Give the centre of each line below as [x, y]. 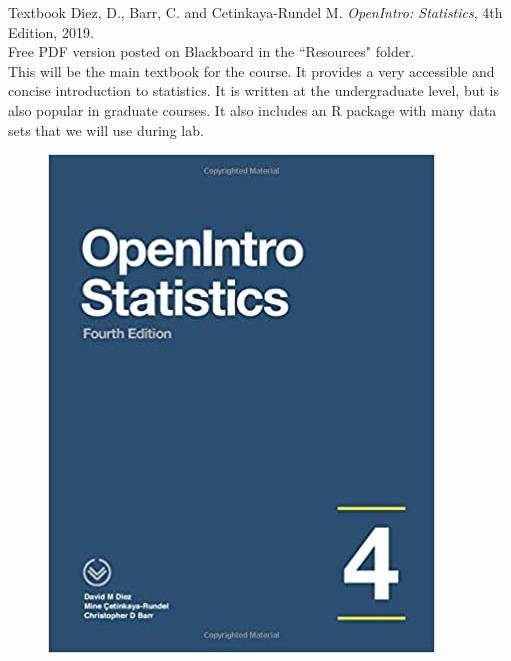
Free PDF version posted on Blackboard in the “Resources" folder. [211, 51]
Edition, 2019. [51, 31]
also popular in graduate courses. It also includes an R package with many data [252, 109]
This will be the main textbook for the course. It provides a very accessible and [251, 70]
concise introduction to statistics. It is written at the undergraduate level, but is [254, 90]
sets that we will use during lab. [106, 129]
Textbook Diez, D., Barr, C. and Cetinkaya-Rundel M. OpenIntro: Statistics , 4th [255, 12]
